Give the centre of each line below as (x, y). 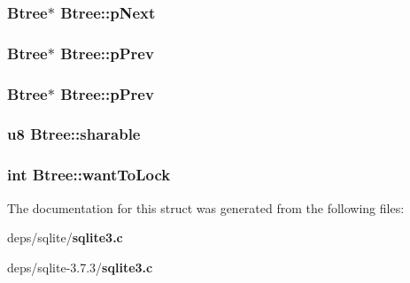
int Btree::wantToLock (89, 175)
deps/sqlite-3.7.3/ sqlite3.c (80, 267)
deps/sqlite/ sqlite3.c (65, 237)
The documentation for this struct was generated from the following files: (206, 207)
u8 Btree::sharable (74, 134)
